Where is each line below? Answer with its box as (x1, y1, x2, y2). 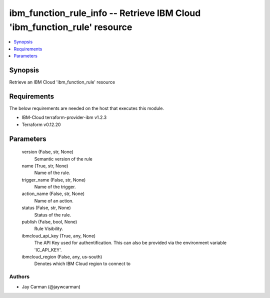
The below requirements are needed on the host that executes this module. (9, 105, 164, 111)
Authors (9, 273, 30, 280)
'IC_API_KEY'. (34, 246, 62, 252)
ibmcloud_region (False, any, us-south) (21, 253, 102, 259)
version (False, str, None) (21, 149, 73, 155)
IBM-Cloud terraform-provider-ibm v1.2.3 (21, 114, 107, 120)
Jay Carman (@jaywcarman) (21, 283, 81, 289)
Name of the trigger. (34, 184, 76, 190)
